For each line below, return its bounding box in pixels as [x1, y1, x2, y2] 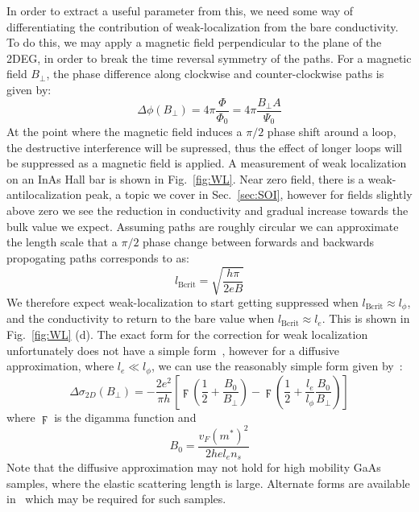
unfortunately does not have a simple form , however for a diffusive [6, 341, 340, 358]
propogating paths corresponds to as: [6, 249, 189, 266]
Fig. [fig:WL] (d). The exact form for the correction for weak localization [6, 326, 368, 343]
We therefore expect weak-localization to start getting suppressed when [6, 293, 359, 310]
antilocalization [6, 186, 82, 203]
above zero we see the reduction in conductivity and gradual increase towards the [6, 202, 409, 219]
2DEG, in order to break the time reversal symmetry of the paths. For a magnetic [6, 49, 412, 66]
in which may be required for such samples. [6, 490, 226, 507]
